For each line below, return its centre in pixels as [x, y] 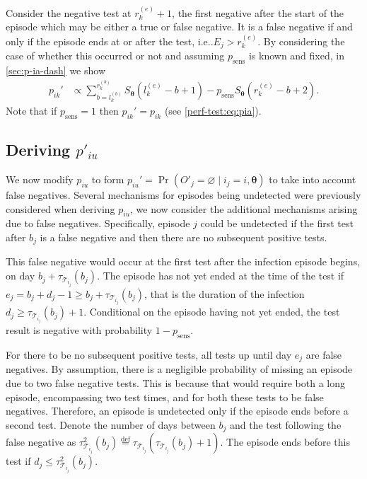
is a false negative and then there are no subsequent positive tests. [183, 237]
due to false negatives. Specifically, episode [98, 223]
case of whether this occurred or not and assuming [115, 56]
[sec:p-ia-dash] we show [56, 70]
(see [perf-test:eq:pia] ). [213, 111]
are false [324, 354]
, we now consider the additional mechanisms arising [244, 208]
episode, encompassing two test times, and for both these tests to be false [165, 397]
